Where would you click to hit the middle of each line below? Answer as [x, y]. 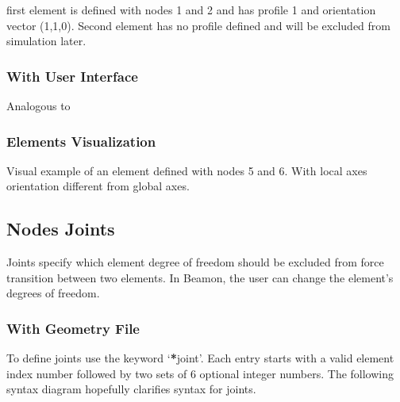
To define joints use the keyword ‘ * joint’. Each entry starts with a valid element [200, 358]
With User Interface [72, 76]
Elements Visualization [81, 141]
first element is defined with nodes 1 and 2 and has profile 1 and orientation [191, 10]
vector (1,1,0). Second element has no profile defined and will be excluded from [198, 25]
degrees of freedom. [53, 293]
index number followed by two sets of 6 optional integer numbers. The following [200, 373]
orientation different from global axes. [98, 186]
